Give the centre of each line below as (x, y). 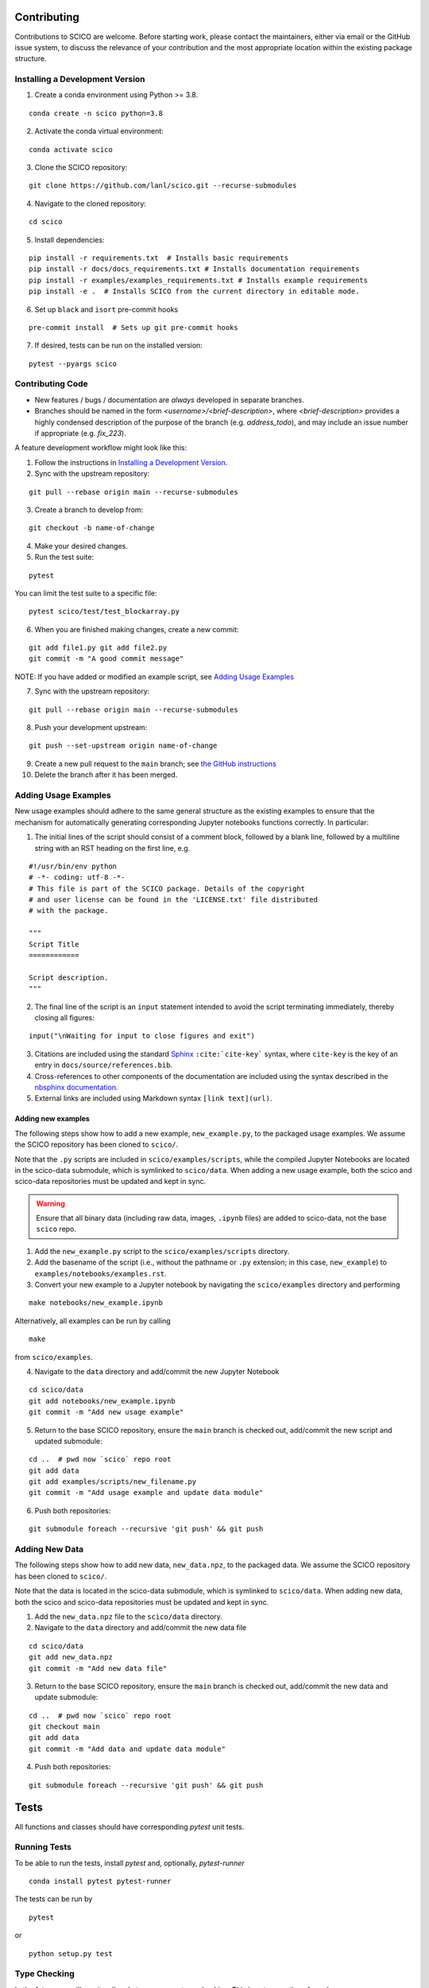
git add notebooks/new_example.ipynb (102, 1401)
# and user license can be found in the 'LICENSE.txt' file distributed (173, 900)
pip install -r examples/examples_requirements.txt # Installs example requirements (199, 280)
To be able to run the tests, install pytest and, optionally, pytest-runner (129, 1863)
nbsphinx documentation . (76, 1087)
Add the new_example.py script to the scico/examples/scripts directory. (162, 1251)
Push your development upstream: (91, 728)
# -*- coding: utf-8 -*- (77, 878)
